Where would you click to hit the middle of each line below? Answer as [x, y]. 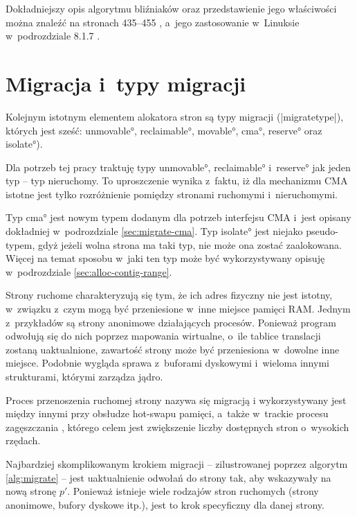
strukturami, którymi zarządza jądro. [84, 376]
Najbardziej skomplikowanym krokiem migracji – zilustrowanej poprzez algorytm [177, 463]
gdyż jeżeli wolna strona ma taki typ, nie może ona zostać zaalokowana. [190, 244]
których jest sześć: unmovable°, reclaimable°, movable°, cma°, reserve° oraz [164, 130]
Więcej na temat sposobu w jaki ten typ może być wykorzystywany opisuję [165, 258]
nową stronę [31, 491]
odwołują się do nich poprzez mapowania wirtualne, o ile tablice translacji [163, 336]
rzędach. [23, 440]
